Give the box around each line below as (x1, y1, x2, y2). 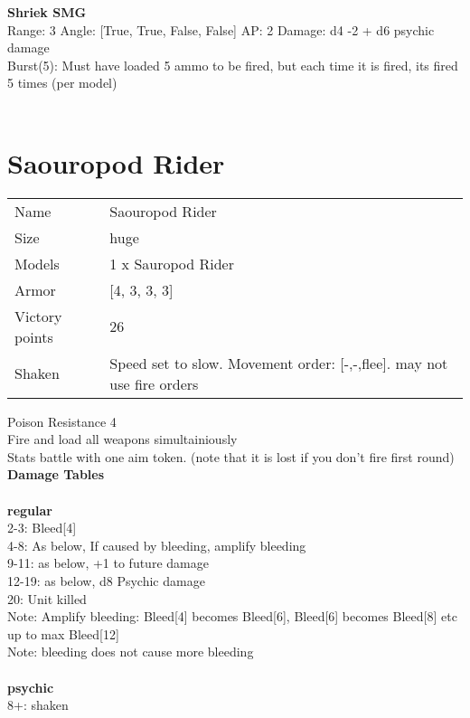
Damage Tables (7, 465, 105, 484)
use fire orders (109, 373, 199, 394)
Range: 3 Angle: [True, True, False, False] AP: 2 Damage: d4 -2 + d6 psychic (7, 20, 435, 39)
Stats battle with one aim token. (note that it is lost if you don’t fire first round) (7, 447, 455, 466)
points (14, 326, 53, 347)
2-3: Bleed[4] (7, 518, 77, 537)
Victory (14, 305, 62, 326)
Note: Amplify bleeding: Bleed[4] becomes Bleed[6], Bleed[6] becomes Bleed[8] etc (7, 607, 457, 626)
